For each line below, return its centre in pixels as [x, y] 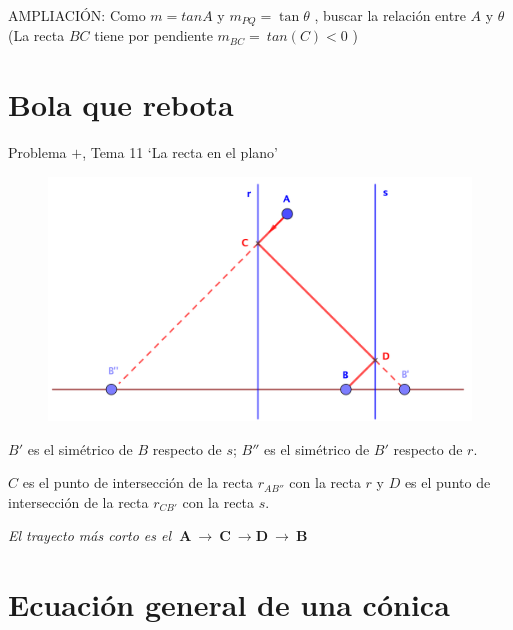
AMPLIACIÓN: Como [77, 15]
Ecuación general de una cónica [229, 604]
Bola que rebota [121, 104]
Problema [37, 152]
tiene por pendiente [153, 35]
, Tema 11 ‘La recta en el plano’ [180, 152]
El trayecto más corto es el [90, 535]
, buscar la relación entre [390, 15]
